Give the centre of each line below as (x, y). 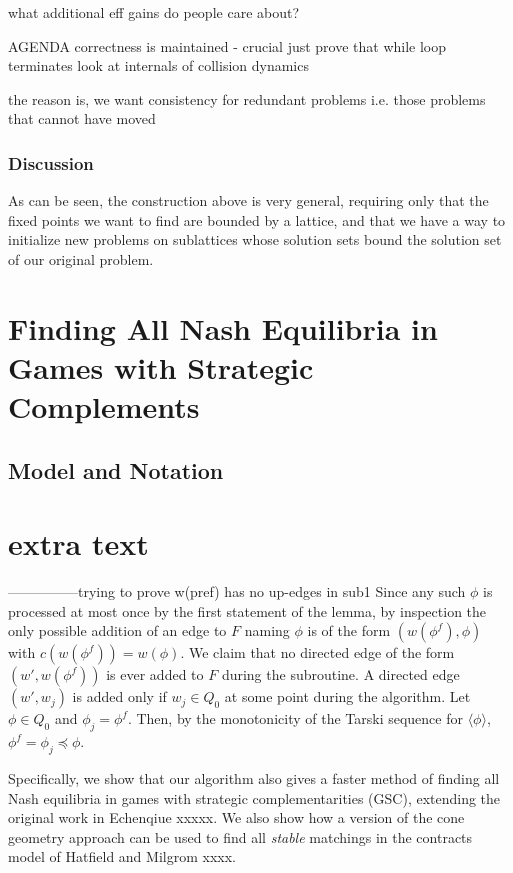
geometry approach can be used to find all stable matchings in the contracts (240, 836)
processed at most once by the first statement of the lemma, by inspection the (247, 610)
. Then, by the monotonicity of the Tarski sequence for (295, 718)
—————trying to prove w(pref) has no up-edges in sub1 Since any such (237, 591)
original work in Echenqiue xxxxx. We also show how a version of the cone (236, 817)
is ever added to (155, 674)
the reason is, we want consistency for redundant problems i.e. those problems (247, 98)
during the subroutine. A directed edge (340, 674)
